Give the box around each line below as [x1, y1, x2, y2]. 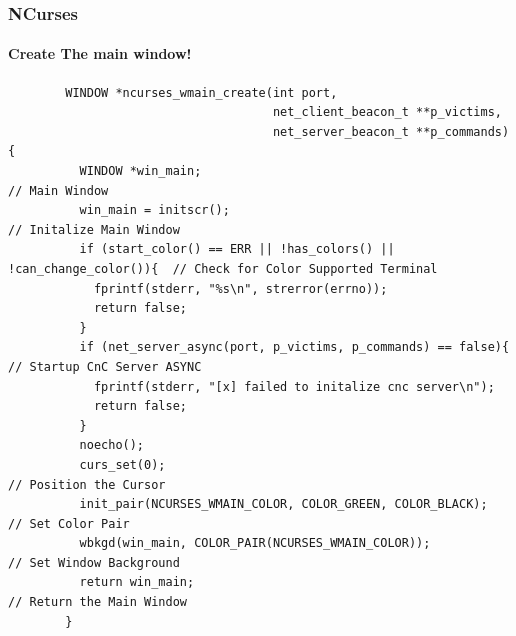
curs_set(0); [79, 457, 166, 472]
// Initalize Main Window [8, 222, 180, 237]
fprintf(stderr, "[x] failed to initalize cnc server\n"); [93, 379, 495, 394]
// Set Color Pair [8, 516, 130, 531]
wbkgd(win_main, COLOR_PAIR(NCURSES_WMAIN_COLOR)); [79, 536, 431, 551]
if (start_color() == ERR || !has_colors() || [79, 242, 395, 257]
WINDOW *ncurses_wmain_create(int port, [65, 85, 338, 100]
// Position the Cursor [8, 477, 166, 492]
